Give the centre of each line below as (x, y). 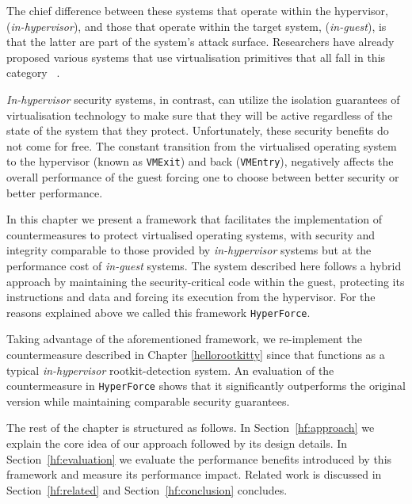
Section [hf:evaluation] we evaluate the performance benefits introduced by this (199, 458)
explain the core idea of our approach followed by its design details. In (177, 443)
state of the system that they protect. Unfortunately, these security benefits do (198, 130)
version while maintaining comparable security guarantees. (148, 401)
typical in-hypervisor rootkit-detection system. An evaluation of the (170, 370)
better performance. (55, 192)
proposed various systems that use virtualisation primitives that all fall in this (196, 57)
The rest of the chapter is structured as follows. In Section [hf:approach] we (191, 428)
